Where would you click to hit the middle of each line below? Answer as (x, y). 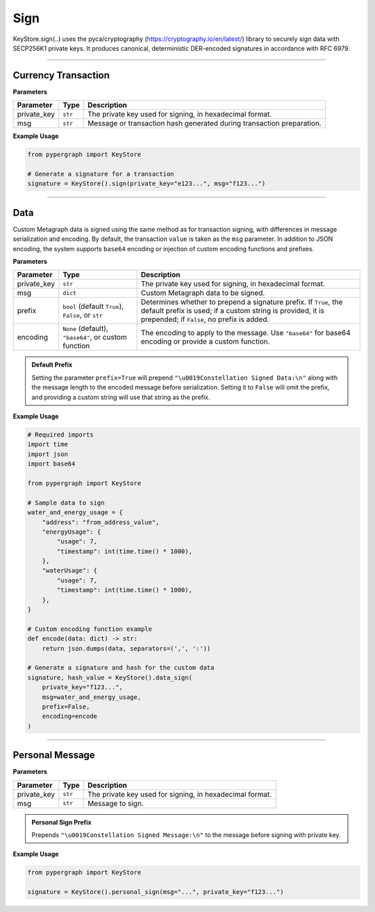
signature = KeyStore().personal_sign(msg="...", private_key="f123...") (156, 892)
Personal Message (54, 755)
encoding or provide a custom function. (205, 341)
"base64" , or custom (95, 337)
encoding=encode (69, 716)
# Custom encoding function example (90, 629)
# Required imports (60, 435)
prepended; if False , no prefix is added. (205, 319)
